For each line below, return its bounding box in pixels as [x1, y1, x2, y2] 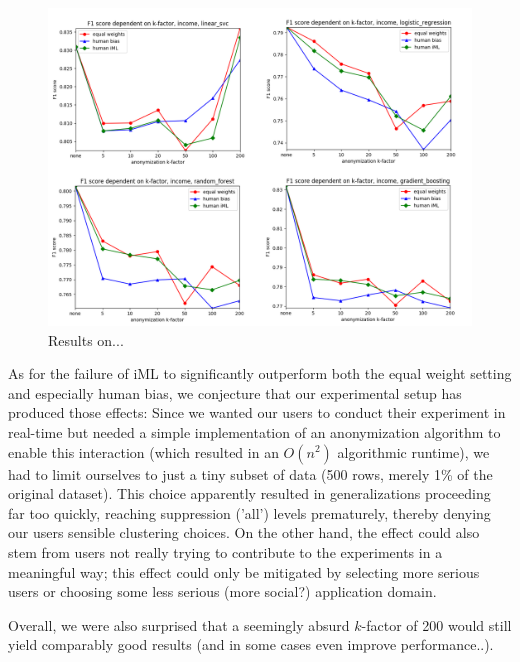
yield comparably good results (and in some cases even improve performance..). [8, 634, 494, 655]
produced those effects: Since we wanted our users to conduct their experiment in [8, 402, 506, 423]
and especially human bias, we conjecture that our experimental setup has [8, 382, 462, 403]
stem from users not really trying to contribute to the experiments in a [8, 541, 443, 562]
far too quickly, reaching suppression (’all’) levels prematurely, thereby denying [8, 502, 491, 523]
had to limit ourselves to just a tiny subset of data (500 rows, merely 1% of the [8, 463, 493, 484]
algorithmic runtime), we [337, 441, 490, 462]
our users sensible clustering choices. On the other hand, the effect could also [8, 522, 480, 543]
